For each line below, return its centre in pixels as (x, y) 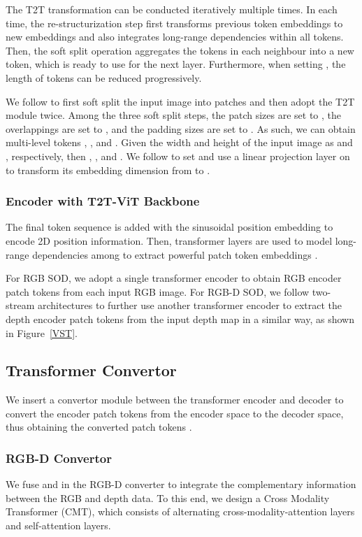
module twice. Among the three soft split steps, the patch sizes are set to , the (174, 115)
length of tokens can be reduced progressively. (104, 77)
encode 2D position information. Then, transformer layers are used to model (169, 240)
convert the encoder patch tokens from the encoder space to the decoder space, (175, 413)
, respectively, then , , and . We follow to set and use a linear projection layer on (178, 156)
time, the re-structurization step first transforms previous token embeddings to (174, 23)
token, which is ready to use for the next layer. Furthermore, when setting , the (176, 64)
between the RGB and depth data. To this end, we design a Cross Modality (168, 497)
